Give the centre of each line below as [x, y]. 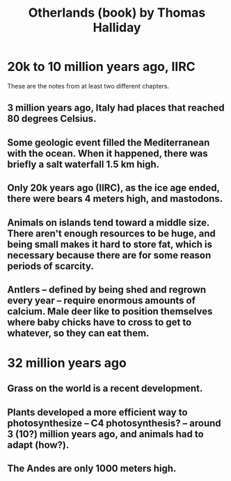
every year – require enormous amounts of [102, 300]
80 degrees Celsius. [52, 119]
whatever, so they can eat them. [78, 333]
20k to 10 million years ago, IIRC [102, 67]
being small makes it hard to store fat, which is [110, 244]
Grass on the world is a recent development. [105, 389]
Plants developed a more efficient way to [97, 412]
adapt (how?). [38, 444]
